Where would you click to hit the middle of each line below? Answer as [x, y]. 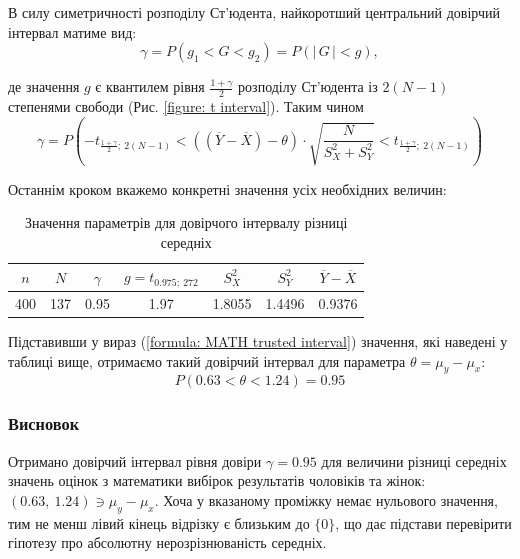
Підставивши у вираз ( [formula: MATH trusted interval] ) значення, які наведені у [258, 341]
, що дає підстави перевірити [423, 522]
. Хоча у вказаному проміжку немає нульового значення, [326, 499]
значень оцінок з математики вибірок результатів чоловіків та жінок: [217, 480]
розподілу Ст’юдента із [308, 86]
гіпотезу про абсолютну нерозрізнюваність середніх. [167, 542]
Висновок [44, 423]
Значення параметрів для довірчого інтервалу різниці [186, 222]
